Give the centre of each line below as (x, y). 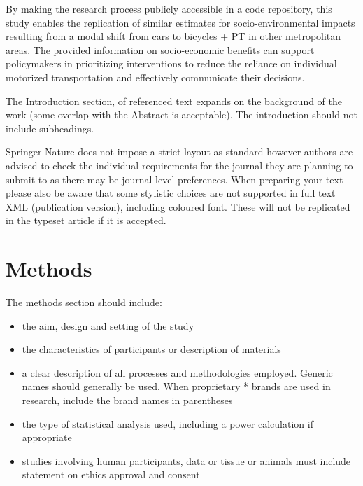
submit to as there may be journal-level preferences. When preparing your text (175, 179)
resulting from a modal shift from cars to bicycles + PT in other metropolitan (173, 36)
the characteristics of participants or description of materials (151, 349)
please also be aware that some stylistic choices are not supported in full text (171, 193)
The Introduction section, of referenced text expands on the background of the (174, 100)
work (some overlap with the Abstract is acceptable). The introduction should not (181, 114)
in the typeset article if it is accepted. (86, 220)
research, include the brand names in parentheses (127, 400)
